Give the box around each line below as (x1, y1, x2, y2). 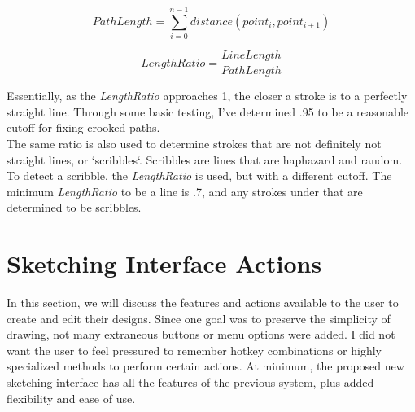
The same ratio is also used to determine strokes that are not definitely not (7, 134, 382, 151)
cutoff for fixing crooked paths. (7, 119, 160, 136)
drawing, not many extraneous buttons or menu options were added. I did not (7, 326, 395, 343)
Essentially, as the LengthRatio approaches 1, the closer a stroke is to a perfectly (7, 87, 408, 104)
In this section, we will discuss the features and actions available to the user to (7, 294, 399, 311)
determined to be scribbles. (7, 199, 142, 216)
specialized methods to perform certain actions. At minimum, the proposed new (7, 357, 404, 375)
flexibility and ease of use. (7, 389, 136, 406)
